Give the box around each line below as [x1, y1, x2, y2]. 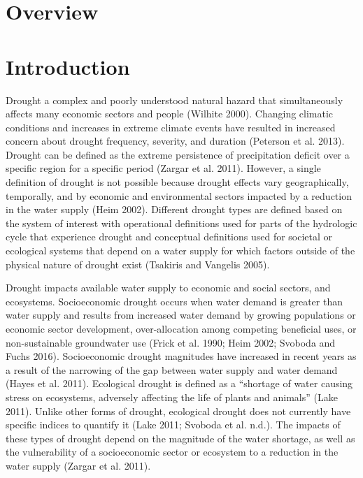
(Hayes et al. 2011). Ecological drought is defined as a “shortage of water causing [6, 376, 353, 391]
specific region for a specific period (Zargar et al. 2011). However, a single [6, 161, 321, 175]
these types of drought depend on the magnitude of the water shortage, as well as [6, 430, 355, 445]
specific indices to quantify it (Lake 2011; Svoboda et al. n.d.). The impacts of [6, 417, 341, 432]
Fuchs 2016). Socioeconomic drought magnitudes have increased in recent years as [6, 349, 357, 363]
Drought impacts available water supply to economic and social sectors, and [6, 280, 331, 295]
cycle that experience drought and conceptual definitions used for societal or [6, 229, 333, 244]
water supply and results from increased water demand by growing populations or [6, 307, 356, 322]
